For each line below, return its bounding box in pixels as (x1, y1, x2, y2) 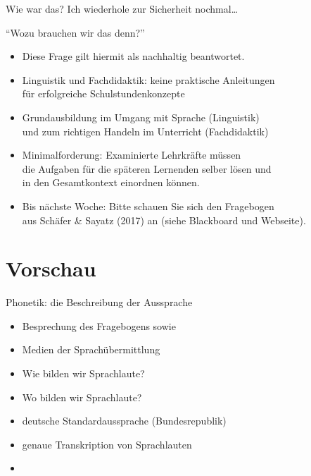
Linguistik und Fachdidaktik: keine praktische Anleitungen (22, 72, 275, 87)
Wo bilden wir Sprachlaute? (22, 389, 142, 404)
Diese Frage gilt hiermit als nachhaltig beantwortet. (22, 49, 245, 63)
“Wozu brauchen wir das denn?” (6, 25, 145, 39)
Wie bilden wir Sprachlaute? (22, 366, 145, 381)
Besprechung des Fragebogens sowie (22, 318, 176, 333)
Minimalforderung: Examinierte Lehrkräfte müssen (22, 147, 241, 162)
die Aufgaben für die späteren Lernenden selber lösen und (22, 161, 272, 176)
